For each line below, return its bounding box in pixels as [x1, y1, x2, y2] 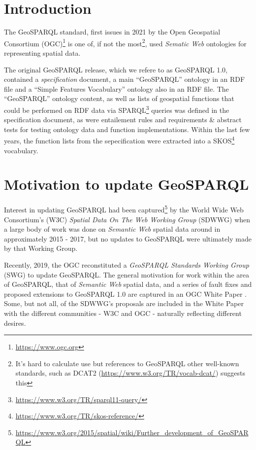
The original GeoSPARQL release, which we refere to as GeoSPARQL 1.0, [4, 64, 227, 74]
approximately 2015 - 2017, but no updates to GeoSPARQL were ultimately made [4, 233, 252, 243]
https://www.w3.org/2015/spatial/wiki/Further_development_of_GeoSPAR [15, 427, 249, 437]
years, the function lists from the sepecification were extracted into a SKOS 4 [4, 134, 235, 146]
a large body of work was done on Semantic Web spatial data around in [4, 224, 221, 234]
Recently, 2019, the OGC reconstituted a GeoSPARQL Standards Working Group [4, 259, 249, 270]
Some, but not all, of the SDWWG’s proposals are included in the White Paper [4, 298, 244, 309]
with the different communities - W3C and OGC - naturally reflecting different [4, 308, 242, 318]
